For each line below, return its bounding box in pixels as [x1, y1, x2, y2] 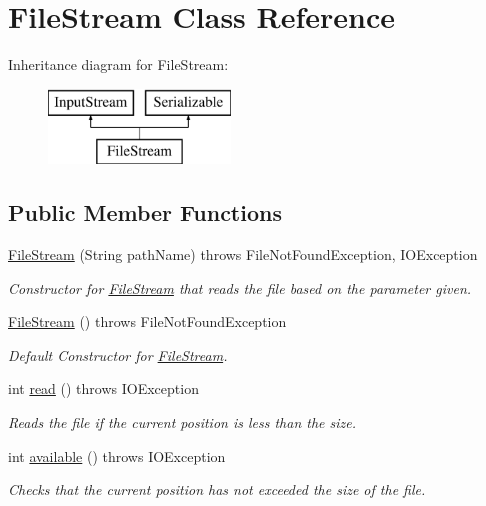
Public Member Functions [8, 197, 282, 228]
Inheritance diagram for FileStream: [8, 54, 229, 75]
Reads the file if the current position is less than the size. [8, 412, 357, 433]
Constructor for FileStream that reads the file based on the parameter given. [8, 277, 472, 298]
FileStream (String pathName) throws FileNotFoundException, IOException [8, 244, 478, 265]
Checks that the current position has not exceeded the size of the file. [8, 479, 426, 500]
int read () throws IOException [8, 378, 199, 399]
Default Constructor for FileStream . [8, 344, 228, 365]
